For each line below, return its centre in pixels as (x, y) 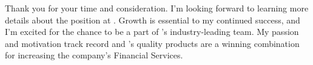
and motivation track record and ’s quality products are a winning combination (152, 43)
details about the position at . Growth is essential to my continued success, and (153, 20)
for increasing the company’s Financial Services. (94, 55)
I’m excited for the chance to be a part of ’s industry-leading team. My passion (152, 32)
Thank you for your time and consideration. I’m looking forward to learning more (157, 8)
